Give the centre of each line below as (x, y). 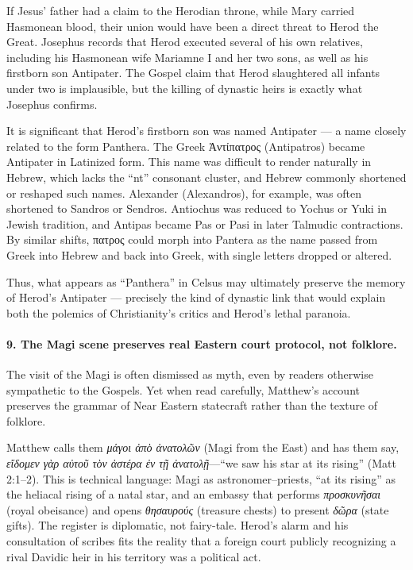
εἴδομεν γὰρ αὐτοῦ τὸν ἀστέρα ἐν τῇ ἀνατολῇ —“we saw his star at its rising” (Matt (201, 463)
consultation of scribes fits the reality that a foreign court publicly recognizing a (201, 541)
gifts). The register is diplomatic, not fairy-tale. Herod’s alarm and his (178, 525)
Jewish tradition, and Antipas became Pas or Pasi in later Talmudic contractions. (205, 223)
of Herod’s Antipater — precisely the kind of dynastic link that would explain (196, 297)
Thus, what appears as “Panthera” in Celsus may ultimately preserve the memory (206, 281)
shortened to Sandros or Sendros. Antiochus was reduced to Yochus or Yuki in (197, 208)
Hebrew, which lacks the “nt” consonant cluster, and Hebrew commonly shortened (206, 177)
